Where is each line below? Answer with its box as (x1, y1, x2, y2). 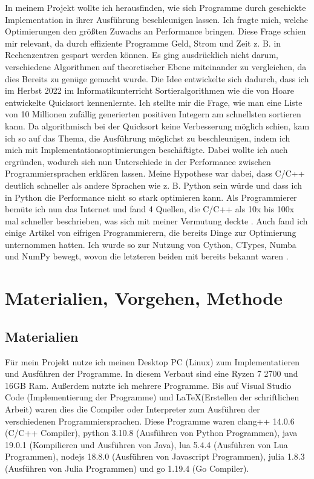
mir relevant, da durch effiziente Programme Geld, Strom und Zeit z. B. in (5, 36, 281, 49)
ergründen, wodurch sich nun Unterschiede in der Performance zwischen (5, 155, 271, 168)
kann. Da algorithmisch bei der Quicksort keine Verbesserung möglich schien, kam (5, 119, 310, 132)
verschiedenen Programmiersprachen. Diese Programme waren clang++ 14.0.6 (5, 414, 295, 427)
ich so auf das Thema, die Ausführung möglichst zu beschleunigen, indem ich (5, 131, 290, 144)
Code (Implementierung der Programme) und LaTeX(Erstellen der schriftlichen (5, 391, 299, 403)
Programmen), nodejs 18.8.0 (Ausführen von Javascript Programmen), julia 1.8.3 (5, 450, 305, 463)
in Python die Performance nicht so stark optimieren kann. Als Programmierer (5, 191, 297, 203)
